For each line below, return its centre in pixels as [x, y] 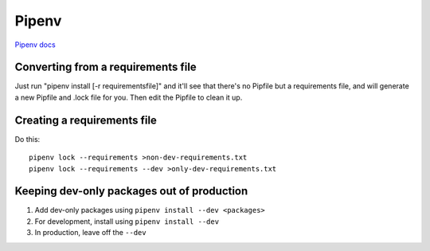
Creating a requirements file [86, 120]
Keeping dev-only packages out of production [131, 191]
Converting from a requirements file [106, 67]
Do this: [27, 139]
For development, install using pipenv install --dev [127, 221]
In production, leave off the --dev [90, 233]
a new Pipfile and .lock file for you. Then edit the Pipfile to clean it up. [129, 97]
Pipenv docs [35, 45]
